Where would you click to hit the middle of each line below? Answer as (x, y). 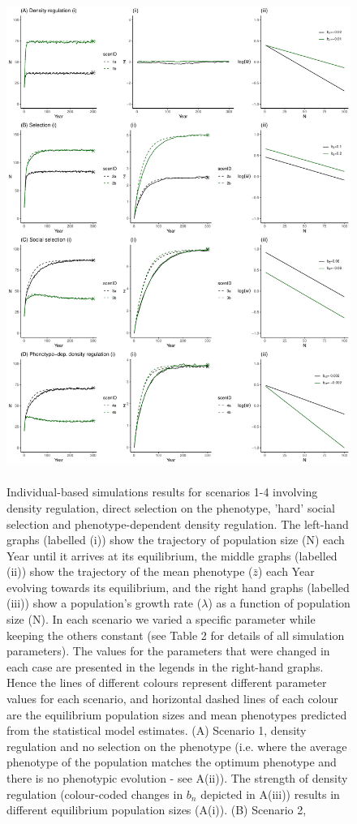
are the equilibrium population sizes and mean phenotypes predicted (177, 714)
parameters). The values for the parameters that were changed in (168, 651)
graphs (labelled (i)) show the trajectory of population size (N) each (176, 540)
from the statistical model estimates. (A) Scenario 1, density (157, 730)
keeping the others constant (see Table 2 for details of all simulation (176, 635)
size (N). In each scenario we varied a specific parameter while (161, 619)
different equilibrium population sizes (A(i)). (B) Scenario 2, (157, 810)
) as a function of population (279, 603)
